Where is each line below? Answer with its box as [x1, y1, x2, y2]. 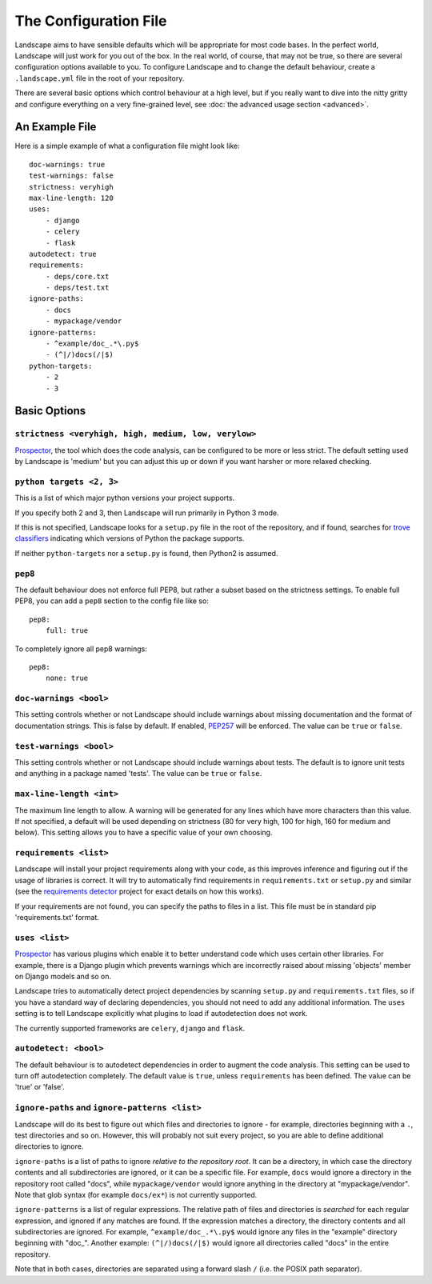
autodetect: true [29, 249, 97, 258]
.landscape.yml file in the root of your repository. [14, 73, 185, 83]
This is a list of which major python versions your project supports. [14, 493, 235, 503]
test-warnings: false [29, 171, 114, 180]
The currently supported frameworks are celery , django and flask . [14, 1023, 246, 1033]
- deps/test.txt [45, 283, 110, 292]
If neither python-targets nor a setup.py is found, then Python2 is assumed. [14, 548, 278, 558]
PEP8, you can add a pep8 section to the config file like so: [14, 596, 210, 606]
